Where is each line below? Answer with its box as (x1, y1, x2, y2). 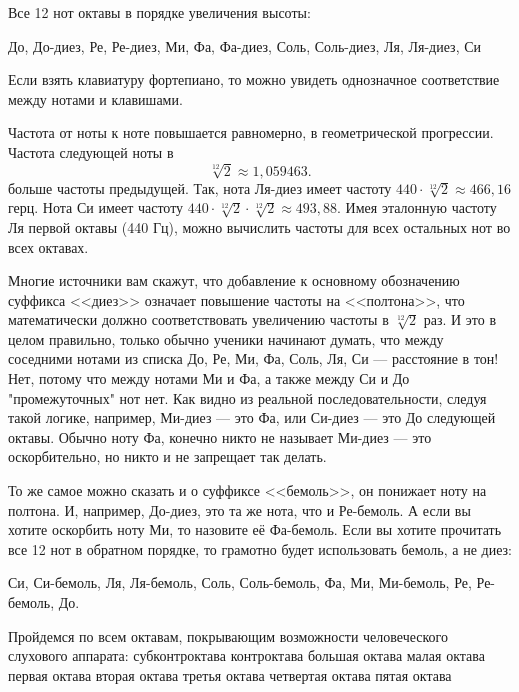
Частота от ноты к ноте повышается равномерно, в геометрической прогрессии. (8, 122, 494, 143)
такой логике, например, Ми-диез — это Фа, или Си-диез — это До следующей (8, 407, 496, 428)
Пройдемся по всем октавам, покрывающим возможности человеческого (8, 625, 448, 646)
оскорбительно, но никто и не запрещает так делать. (8, 446, 327, 467)
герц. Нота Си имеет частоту (8, 197, 184, 218)
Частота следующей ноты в (8, 141, 174, 162)
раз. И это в (423, 309, 497, 330)
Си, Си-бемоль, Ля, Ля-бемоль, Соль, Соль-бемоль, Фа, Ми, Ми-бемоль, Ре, (8, 572, 472, 593)
